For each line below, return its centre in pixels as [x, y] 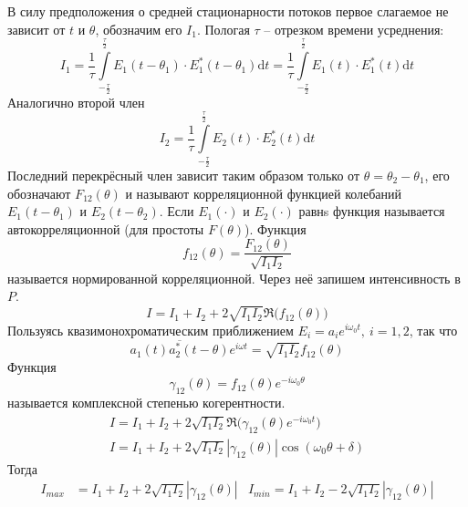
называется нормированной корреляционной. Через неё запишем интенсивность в [234, 278]
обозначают [39, 193]
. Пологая [223, 29]
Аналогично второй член [76, 102]
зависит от [36, 29]
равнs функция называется [372, 211]
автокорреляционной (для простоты [106, 228]
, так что [433, 330]
